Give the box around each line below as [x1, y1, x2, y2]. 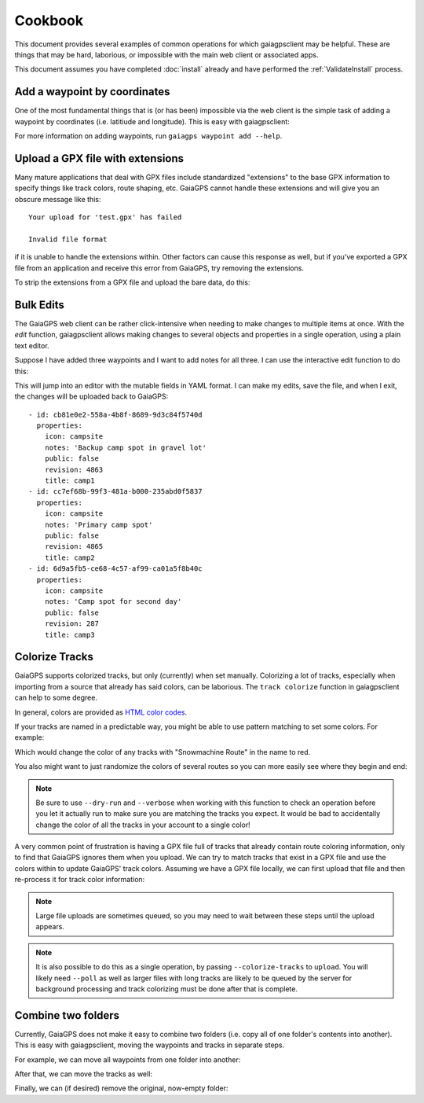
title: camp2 [44, 553, 95, 562]
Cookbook [14, 12, 84, 29]
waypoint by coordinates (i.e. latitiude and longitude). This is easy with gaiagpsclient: [14, 116, 290, 126]
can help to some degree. [14, 693, 98, 703]
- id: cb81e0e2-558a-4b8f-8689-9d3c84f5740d [28, 410, 203, 419]
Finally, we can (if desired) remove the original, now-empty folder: [14, 1083, 228, 1093]
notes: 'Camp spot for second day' [44, 597, 182, 606]
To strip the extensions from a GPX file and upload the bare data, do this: [14, 278, 250, 287]
